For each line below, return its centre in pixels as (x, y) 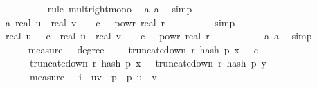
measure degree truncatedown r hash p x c (143, 49)
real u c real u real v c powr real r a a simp (158, 36)
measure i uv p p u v (93, 76)
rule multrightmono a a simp (120, 8)
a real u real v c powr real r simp (120, 22)
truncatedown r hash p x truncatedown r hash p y (148, 63)
